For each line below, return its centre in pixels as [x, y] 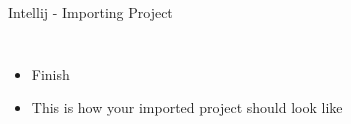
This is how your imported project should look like [187, 107]
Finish [50, 73]
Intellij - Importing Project [90, 12]
